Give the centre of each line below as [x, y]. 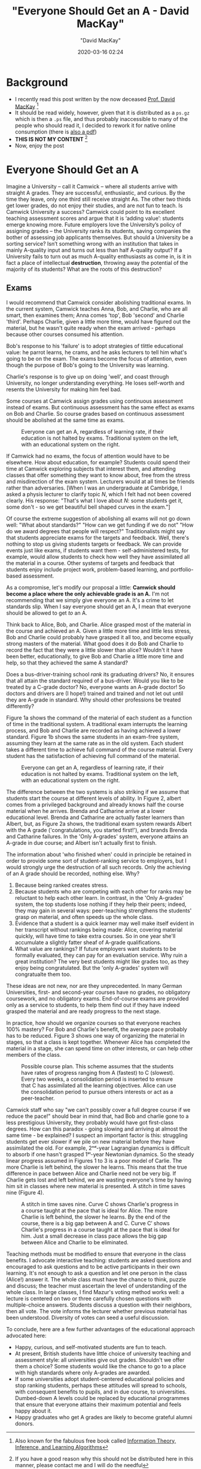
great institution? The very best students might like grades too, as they [102, 961]
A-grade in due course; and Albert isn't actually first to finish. [82, 842]
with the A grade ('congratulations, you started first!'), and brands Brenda [97, 830]
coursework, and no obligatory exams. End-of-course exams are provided [98, 998]
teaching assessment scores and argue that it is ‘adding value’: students [95, 218]
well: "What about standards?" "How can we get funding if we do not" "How [100, 525]
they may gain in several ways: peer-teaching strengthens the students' [103, 910]
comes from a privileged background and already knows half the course [95, 805]
